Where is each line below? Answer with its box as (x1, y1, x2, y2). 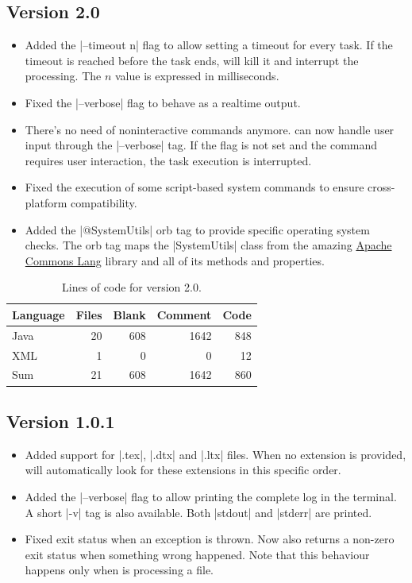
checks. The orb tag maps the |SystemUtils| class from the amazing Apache (25, 237, 392, 253)
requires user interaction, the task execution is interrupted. (25, 152, 312, 168)
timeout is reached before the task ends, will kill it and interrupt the (25, 52, 359, 68)
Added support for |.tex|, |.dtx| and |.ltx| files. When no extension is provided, (25, 446, 406, 462)
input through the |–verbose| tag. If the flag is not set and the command (25, 137, 378, 153)
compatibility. (71, 194, 137, 210)
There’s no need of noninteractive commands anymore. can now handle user (25, 121, 395, 137)
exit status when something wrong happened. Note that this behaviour (25, 546, 370, 562)
